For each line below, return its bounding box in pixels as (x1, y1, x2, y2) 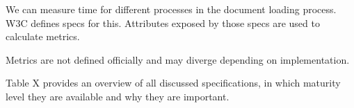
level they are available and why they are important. (6, 89, 230, 103)
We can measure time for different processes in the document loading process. (6, 2, 337, 16)
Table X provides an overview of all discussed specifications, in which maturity (6, 75, 341, 90)
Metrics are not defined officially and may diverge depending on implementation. (6, 52, 350, 66)
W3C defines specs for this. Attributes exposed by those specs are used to (6, 15, 320, 30)
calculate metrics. (6, 29, 80, 44)
